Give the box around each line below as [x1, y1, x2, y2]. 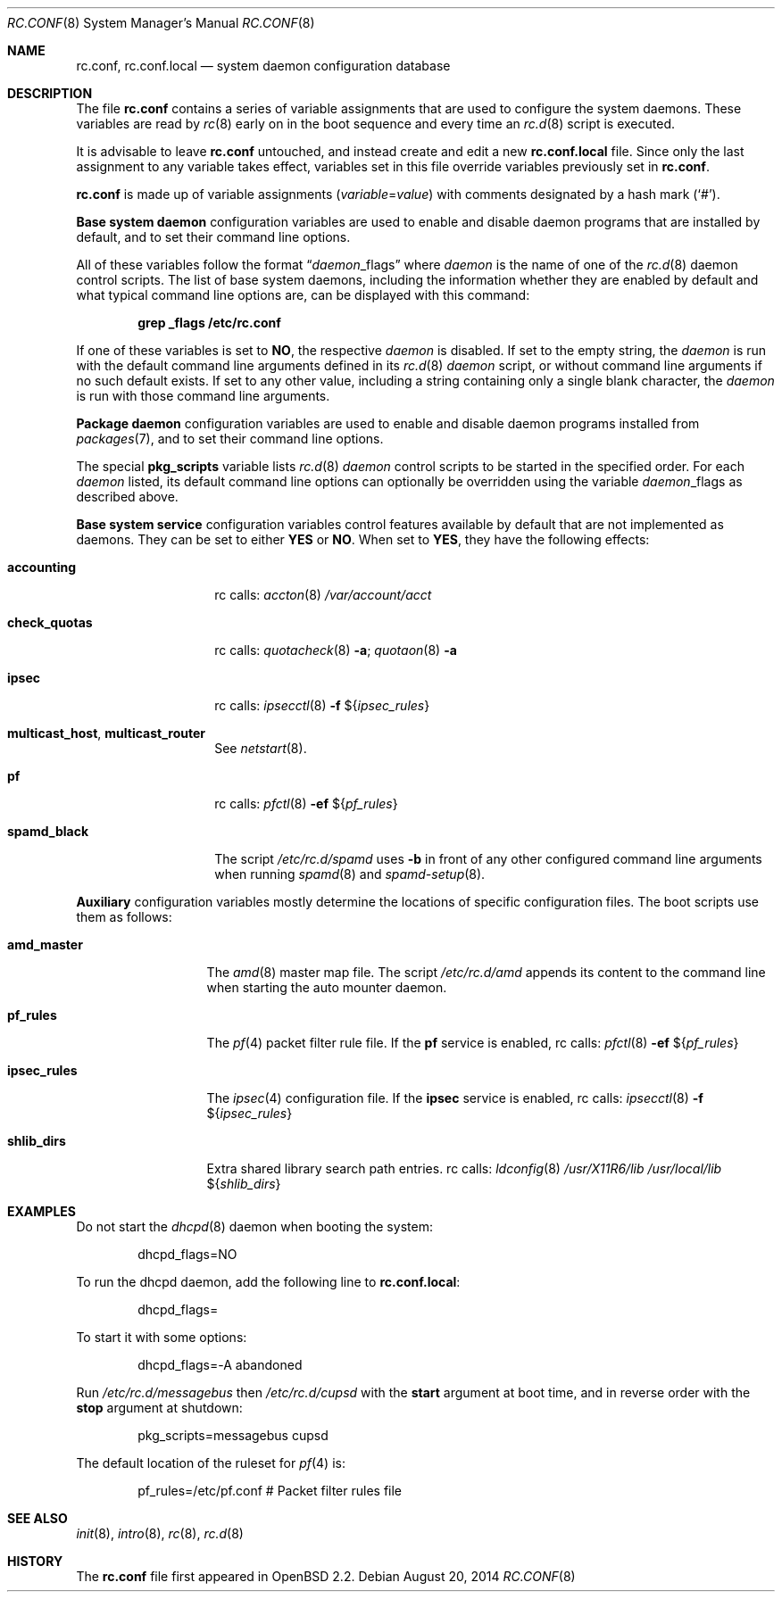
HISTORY [7, 1553, 63, 1569]
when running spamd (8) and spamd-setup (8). [214, 866, 486, 882]
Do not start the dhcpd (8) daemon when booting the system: [76, 1219, 433, 1234]
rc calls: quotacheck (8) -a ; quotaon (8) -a [214, 642, 457, 658]
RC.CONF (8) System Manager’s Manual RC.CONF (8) [7, 15, 315, 30]
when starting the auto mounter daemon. [206, 980, 447, 995]
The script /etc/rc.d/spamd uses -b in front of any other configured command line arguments [214, 851, 762, 866]
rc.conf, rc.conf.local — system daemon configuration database [76, 58, 451, 73]
